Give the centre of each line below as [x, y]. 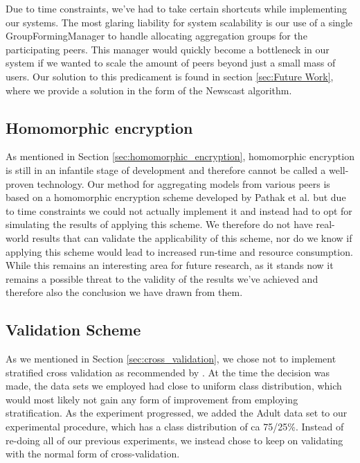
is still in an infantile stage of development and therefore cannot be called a [166, 169]
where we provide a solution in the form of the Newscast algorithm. [149, 90]
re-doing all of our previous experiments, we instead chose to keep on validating [174, 440]
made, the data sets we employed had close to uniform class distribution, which [174, 386]
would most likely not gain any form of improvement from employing [152, 399]
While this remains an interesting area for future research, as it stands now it [170, 265]
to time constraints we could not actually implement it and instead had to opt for [179, 210]
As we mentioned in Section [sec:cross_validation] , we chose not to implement [171, 359]
